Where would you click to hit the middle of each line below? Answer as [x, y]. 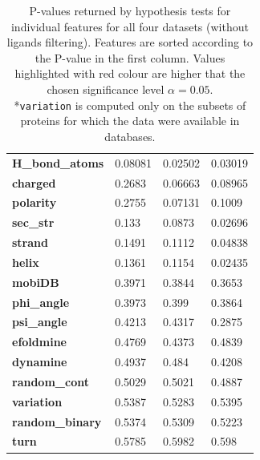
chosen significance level [106, 89]
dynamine [40, 362]
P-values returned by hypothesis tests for [130, 10]
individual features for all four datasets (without [130, 26]
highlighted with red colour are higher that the [130, 73]
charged [34, 182]
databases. [130, 136]
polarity [35, 202]
